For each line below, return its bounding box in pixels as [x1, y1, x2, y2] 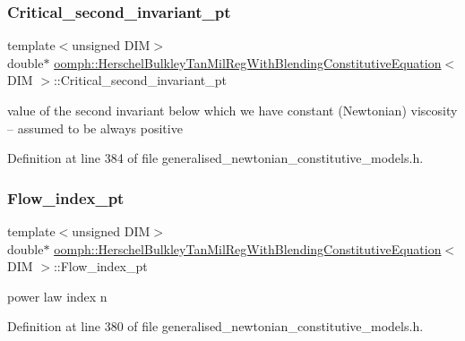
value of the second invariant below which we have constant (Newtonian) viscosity [7, 101, 458, 119]
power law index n [7, 286, 108, 305]
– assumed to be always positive [7, 118, 183, 137]
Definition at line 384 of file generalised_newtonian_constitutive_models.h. [7, 149, 424, 167]
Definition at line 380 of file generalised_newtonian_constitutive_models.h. [7, 317, 424, 336]
